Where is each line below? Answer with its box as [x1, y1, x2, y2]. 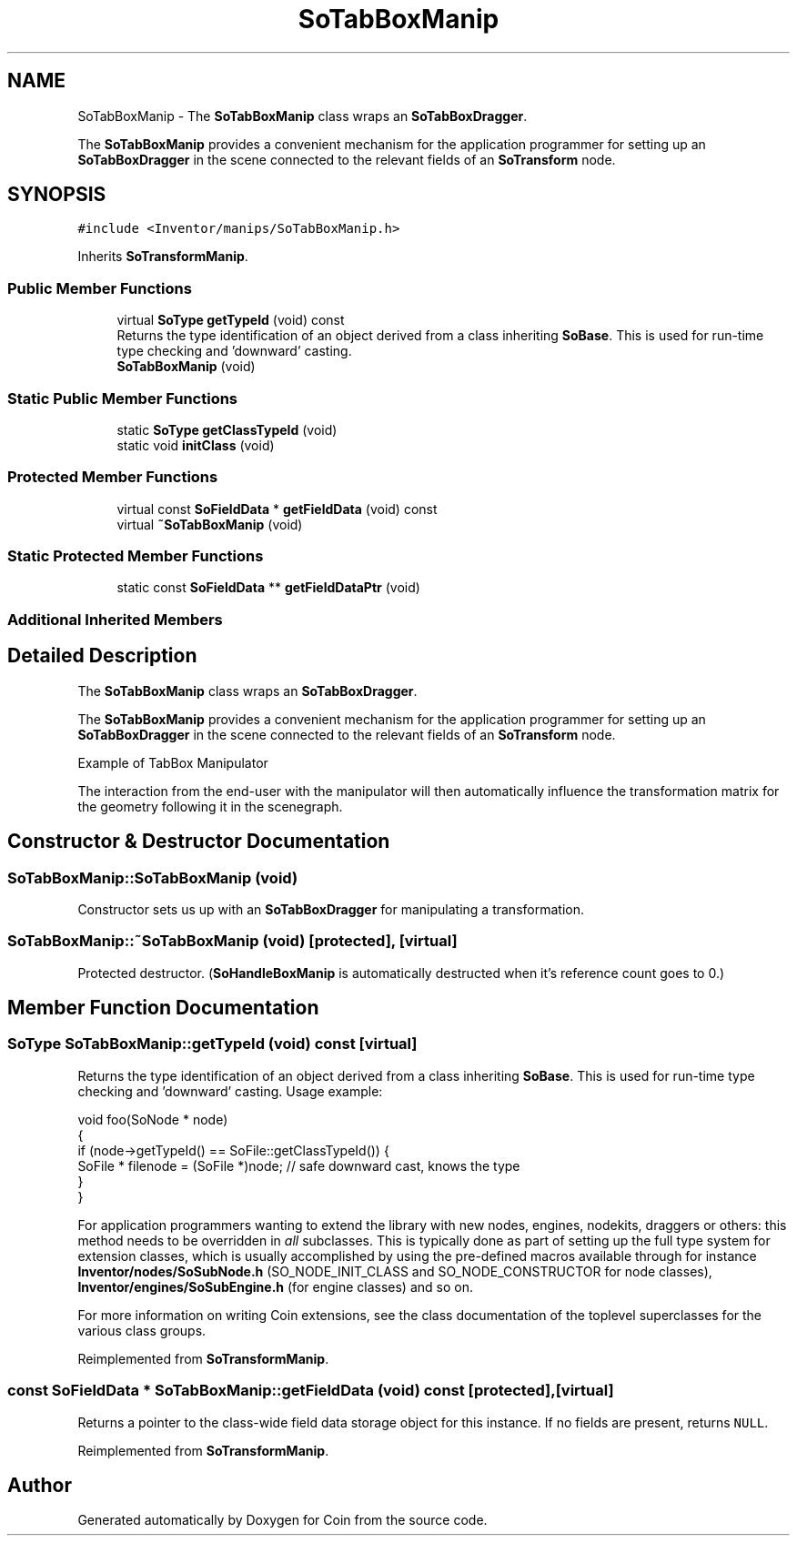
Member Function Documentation [7, 996, 319, 1020]
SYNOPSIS [7, 183, 106, 207]
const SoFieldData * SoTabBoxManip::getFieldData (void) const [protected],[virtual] [7, 1381, 614, 1400]
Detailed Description [7, 644, 197, 668]
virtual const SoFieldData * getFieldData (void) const [116, 500, 438, 517]
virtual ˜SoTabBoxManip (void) [116, 516, 303, 532]
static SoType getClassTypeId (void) [116, 421, 338, 438]
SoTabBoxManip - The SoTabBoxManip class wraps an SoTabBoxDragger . [77, 107, 528, 124]
